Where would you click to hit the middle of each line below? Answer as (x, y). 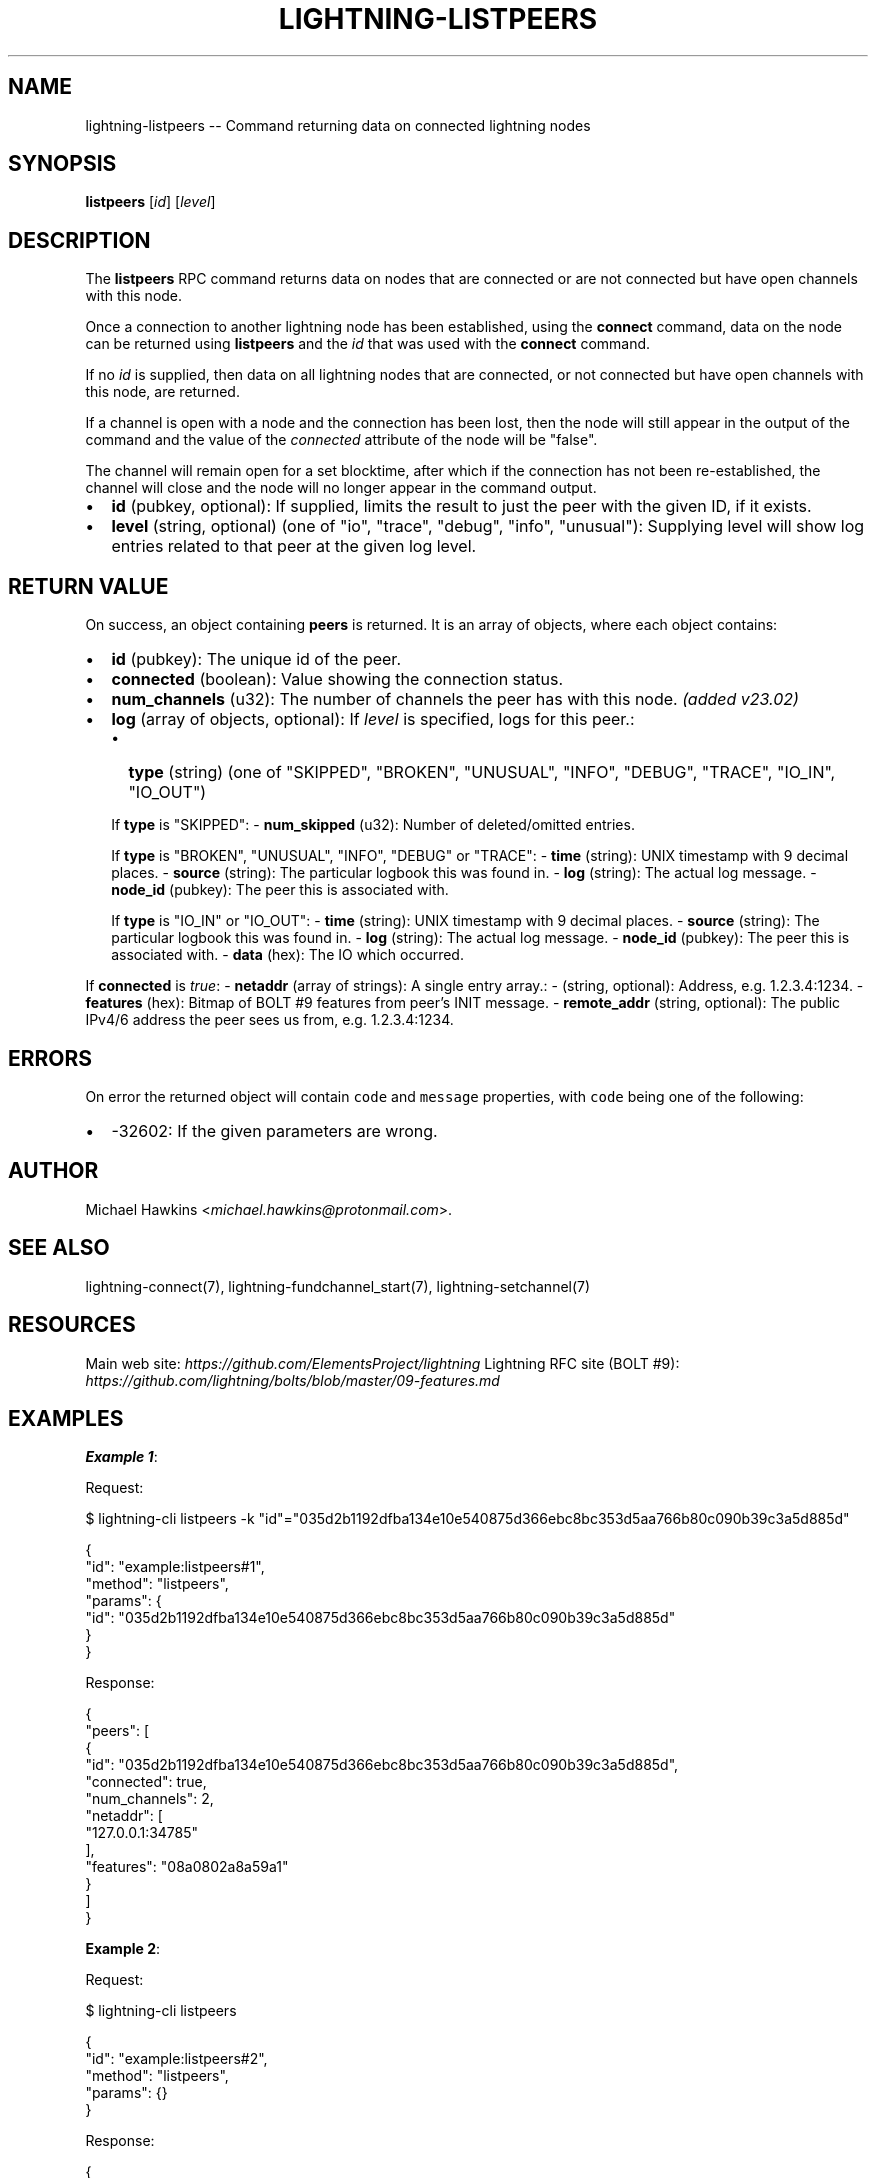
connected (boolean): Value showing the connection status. (337, 679)
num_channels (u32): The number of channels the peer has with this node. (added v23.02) (455, 699)
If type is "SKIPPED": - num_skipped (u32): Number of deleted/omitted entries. (373, 825)
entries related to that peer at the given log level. (294, 546)
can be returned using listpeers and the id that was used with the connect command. (368, 344)
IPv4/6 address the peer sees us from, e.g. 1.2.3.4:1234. (269, 1020)
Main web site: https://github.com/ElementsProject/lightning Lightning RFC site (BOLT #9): (382, 1363)
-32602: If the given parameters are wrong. (274, 1130)
